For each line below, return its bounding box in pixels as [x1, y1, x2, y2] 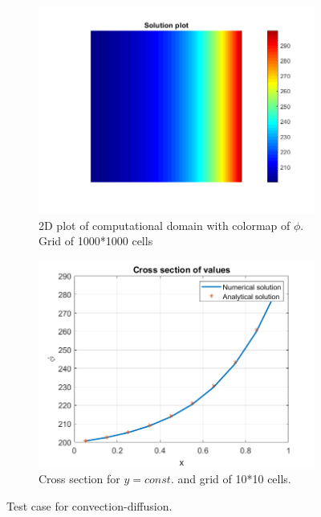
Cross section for [39, 470, 120, 487]
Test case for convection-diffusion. [6, 497, 173, 514]
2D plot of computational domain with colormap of [39, 216, 291, 233]
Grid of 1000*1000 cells [39, 232, 153, 249]
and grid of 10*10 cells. [177, 470, 291, 487]
